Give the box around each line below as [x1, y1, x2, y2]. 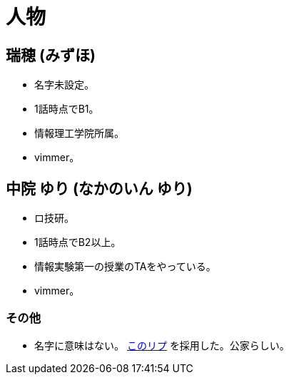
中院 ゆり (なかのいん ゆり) [6, 179, 193, 197]
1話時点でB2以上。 [34, 236, 121, 249]
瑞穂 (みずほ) [6, 46, 96, 64]
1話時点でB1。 [34, 103, 99, 115]
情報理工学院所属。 [34, 127, 124, 140]
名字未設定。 [34, 78, 94, 91]
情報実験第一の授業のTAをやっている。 [34, 260, 216, 273]
